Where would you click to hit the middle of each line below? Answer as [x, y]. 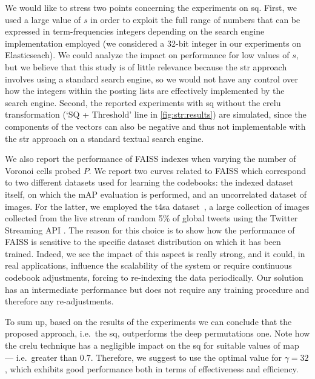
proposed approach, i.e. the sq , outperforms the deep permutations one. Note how [157, 333]
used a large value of [43, 19]
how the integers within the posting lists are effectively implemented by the [145, 91]
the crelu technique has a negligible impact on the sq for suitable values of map [152, 345]
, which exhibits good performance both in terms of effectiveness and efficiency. [152, 369]
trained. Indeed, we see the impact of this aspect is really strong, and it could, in [155, 253]
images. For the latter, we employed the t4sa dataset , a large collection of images [157, 206]
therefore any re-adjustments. [59, 301]
